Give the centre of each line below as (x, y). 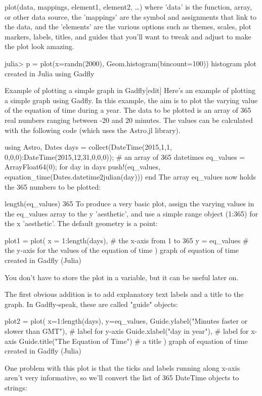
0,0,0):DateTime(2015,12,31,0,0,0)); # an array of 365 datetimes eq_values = (125, 157)
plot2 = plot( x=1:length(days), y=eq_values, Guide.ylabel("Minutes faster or (126, 321)
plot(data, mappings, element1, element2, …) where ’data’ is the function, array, (128, 7)
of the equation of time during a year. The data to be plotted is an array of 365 (128, 110)
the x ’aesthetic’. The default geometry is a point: (81, 223)
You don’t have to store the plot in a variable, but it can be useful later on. (122, 277)
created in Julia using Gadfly (50, 73)
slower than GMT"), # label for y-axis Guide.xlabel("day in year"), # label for (127, 331)
